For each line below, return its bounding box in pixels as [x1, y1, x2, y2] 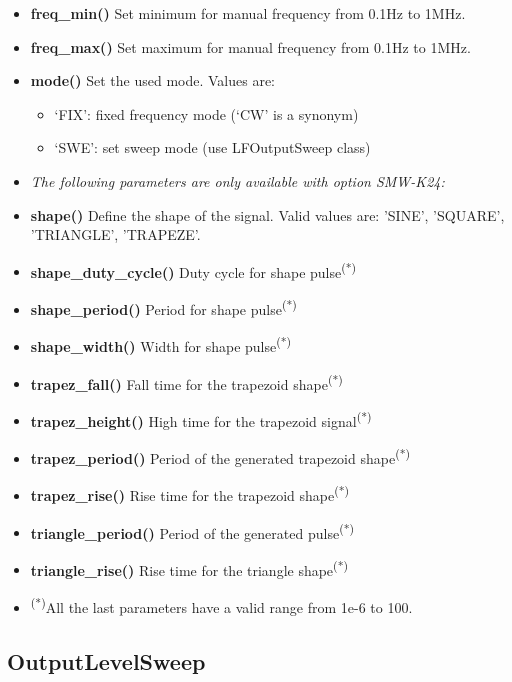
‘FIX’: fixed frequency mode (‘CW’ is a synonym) [54, 103, 359, 124]
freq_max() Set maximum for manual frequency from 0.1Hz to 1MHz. [30, 36, 471, 57]
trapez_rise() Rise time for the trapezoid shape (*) [30, 482, 350, 505]
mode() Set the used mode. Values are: [30, 70, 275, 91]
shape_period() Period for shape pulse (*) [30, 296, 297, 319]
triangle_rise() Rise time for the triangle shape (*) [30, 556, 348, 580]
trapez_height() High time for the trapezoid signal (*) [30, 407, 372, 431]
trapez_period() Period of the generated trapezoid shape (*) [30, 445, 411, 468]
